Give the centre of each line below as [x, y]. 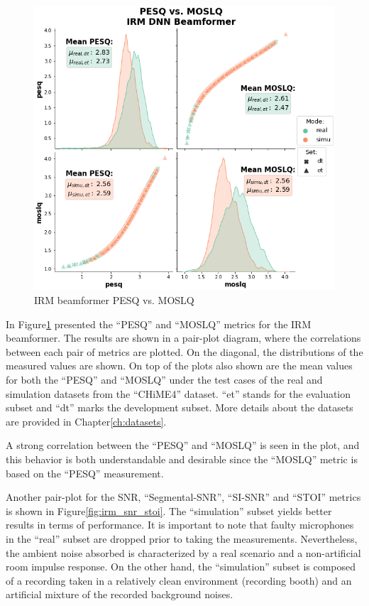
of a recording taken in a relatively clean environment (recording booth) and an [179, 580]
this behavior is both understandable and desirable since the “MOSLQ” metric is [182, 459]
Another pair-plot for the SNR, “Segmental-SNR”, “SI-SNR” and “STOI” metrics [183, 497]
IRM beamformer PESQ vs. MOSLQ [114, 300]
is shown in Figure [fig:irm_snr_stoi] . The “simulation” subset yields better [169, 510]
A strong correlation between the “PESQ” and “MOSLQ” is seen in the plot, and [183, 445]
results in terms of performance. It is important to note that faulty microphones [180, 525]
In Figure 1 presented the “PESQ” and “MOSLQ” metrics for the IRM [159, 324]
